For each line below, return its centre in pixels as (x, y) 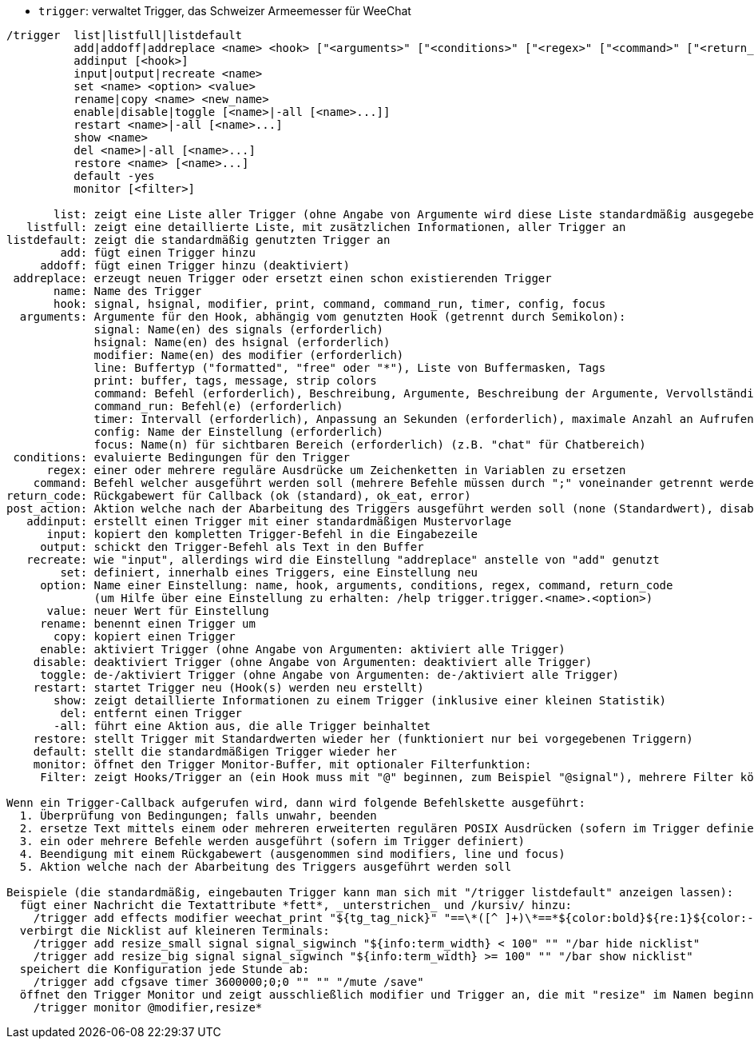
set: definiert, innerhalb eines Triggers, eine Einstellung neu (269, 572)
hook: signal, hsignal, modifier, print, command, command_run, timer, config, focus (330, 304)
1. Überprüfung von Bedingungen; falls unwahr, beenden (198, 816)
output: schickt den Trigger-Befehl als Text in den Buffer (232, 547)
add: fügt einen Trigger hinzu (158, 253)
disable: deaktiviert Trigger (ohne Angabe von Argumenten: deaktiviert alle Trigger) (313, 662)
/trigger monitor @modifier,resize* (148, 1007)
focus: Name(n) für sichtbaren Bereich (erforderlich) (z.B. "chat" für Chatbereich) (370, 445)
